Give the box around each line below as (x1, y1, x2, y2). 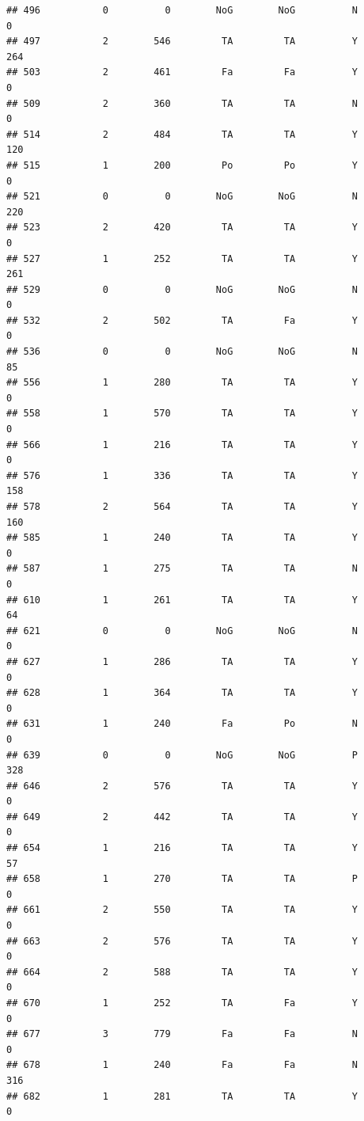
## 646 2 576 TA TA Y (6, 780, 358, 792)
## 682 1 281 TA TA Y (6, 1090, 358, 1102)
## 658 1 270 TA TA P (6, 873, 358, 885)
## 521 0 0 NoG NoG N (6, 191, 358, 203)
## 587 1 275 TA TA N (6, 563, 358, 575)
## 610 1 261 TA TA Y (6, 594, 358, 606)
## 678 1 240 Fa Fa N (6, 1059, 358, 1071)
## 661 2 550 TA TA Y (6, 904, 358, 916)
